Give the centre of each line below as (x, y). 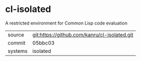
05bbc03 (43, 42)
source (16, 34)
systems (18, 51)
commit (17, 42)
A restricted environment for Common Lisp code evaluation (66, 23)
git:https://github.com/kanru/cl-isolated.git (83, 34)
